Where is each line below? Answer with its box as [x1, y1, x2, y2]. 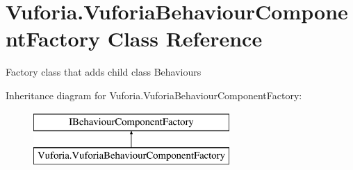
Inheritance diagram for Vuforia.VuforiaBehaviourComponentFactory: [6, 87, 302, 102]
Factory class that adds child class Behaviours [6, 65, 202, 79]
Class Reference [107, 24, 263, 53]
